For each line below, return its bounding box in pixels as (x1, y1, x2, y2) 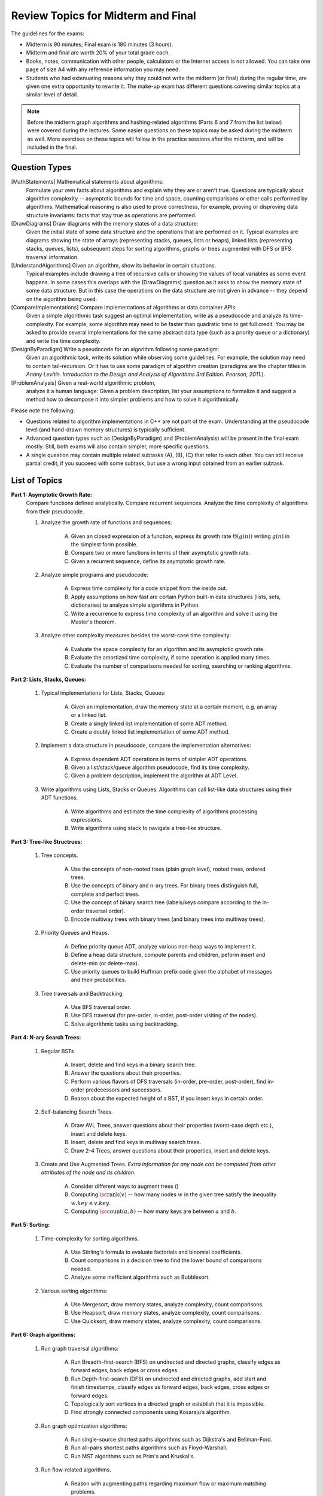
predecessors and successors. (86, 1086, 162, 1093)
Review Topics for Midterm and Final (11, 9, 197, 22)
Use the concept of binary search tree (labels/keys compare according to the (71, 899, 261, 906)
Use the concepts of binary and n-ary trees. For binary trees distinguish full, (71, 882, 258, 889)
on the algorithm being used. (26, 295, 97, 302)
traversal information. (26, 253, 79, 260)
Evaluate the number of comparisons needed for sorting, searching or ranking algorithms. (71, 662, 292, 670)
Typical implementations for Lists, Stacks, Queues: (41, 689, 166, 697)
